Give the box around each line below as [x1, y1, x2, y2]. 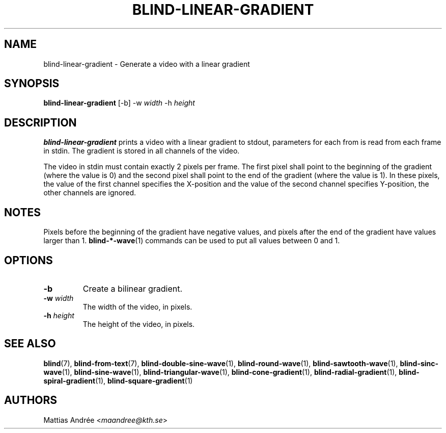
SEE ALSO [4, 337, 56, 350]
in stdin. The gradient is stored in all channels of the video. [43, 146, 240, 156]
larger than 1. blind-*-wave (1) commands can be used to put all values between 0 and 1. [43, 236, 340, 245]
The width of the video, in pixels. [82, 302, 192, 311]
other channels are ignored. [43, 188, 136, 197]
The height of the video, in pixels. [82, 319, 195, 328]
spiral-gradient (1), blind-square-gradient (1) [43, 376, 193, 385]
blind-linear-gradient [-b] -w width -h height [43, 98, 195, 108]
